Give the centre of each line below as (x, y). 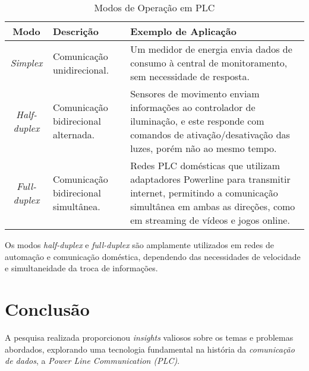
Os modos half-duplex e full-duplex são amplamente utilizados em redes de (139, 245)
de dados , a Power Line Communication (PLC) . (92, 361)
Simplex (26, 63)
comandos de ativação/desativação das (210, 134)
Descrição (75, 31)
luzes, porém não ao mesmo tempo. (204, 148)
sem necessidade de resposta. (190, 76)
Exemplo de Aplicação (183, 31)
